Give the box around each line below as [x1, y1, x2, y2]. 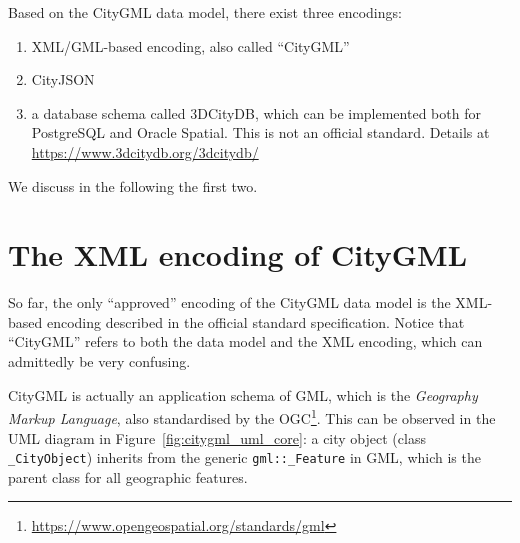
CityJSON [31, 69, 95, 90]
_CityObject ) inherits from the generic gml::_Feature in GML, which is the [8, 447, 481, 468]
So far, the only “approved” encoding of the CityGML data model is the [8, 292, 451, 313]
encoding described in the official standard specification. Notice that [46, 311, 465, 332]
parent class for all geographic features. [8, 466, 248, 487]
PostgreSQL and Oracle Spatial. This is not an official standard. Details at [31, 122, 490, 143]
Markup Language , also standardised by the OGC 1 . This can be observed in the [8, 405, 496, 428]
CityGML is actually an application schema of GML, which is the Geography [8, 384, 478, 405]
